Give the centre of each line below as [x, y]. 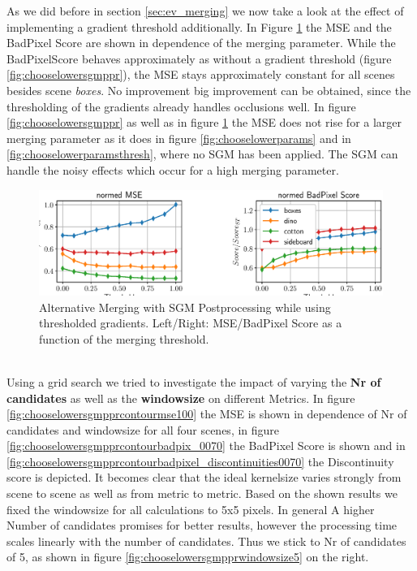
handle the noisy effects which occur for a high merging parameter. [173, 169]
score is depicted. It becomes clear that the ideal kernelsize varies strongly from [204, 477]
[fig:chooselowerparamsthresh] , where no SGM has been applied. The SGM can [202, 154]
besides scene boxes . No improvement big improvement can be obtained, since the [209, 90]
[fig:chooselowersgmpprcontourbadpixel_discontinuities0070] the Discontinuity [200, 461]
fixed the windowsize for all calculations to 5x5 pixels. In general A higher [191, 509]
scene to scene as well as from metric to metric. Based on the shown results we [202, 493]
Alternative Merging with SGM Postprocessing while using [185, 307]
